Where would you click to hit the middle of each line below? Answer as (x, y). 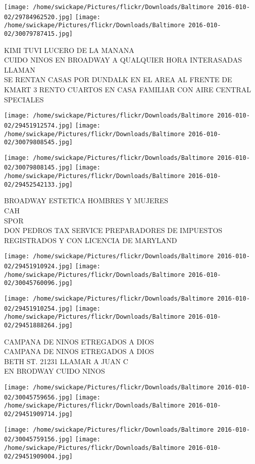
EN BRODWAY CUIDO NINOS (55, 371)
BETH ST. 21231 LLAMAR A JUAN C (66, 361)
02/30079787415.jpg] (39, 34)
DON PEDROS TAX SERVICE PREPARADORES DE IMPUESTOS (113, 230)
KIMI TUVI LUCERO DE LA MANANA (69, 50)
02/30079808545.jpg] (39, 142)
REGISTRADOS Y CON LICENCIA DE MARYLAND (91, 240)
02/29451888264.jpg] (39, 325)
